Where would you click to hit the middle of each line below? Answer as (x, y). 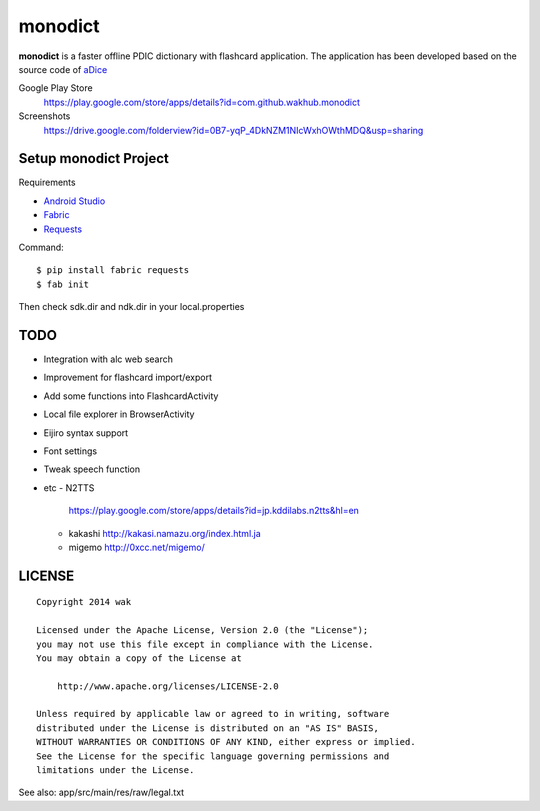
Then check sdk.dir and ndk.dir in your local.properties (131, 307)
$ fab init (63, 284)
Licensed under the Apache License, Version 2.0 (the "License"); (202, 630)
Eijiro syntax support (86, 432)
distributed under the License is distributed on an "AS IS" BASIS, (207, 728)
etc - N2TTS (69, 487)
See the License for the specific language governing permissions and (213, 756)
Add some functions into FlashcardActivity (131, 396)
